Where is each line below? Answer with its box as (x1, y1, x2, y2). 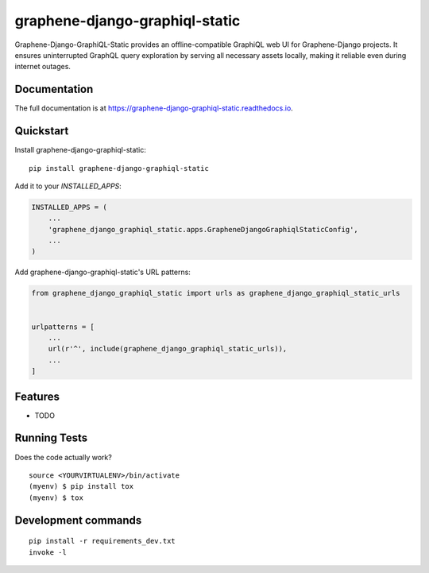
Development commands (14, 513, 142, 527)
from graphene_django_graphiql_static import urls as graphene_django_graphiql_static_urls (31, 288, 400, 298)
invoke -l (29, 548, 67, 556)
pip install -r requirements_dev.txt (29, 536, 176, 546)
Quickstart (14, 124, 69, 138)
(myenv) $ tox (29, 493, 83, 502)
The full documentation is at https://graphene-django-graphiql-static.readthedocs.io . (14, 103, 293, 113)
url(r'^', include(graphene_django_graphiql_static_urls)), (48, 344, 288, 354)
